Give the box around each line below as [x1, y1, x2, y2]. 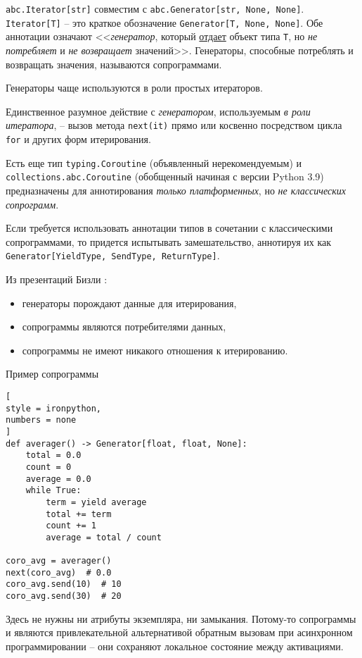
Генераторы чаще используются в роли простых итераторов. [6, 80, 263, 95]
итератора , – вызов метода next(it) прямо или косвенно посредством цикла [6, 118, 342, 132]
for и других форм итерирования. [6, 132, 151, 146]
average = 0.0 [25, 473, 91, 484]
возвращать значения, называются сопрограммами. [6, 56, 222, 71]
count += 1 [46, 521, 96, 531]
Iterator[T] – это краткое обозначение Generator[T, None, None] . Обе [6, 15, 323, 30]
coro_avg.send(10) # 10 [6, 579, 122, 590]
